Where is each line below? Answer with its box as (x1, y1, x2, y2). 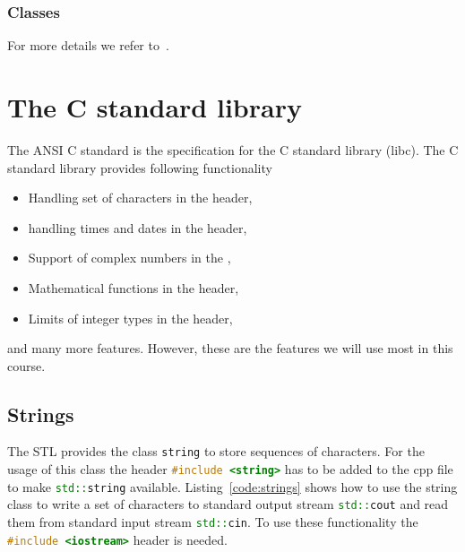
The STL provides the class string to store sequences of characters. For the (7, 442, 425, 461)
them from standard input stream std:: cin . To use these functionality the (7, 513, 418, 531)
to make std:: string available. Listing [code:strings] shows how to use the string (7, 477, 458, 496)
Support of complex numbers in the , (28, 248, 231, 267)
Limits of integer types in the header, (28, 308, 233, 327)
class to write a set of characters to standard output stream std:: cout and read (7, 495, 449, 513)
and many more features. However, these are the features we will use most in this (7, 339, 453, 358)
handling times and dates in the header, (28, 218, 247, 237)
